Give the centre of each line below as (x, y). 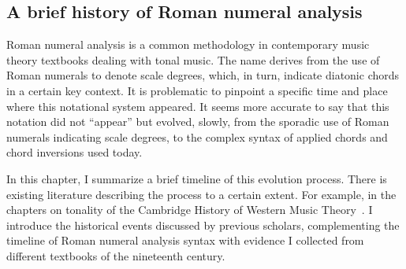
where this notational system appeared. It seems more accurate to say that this (198, 106)
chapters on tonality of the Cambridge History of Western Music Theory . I (190, 210)
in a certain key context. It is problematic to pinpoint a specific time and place (197, 90)
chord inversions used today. (74, 152)
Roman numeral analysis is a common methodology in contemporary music (188, 44)
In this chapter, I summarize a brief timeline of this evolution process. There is (197, 178)
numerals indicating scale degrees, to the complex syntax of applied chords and (197, 136)
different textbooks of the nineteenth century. (116, 255)
